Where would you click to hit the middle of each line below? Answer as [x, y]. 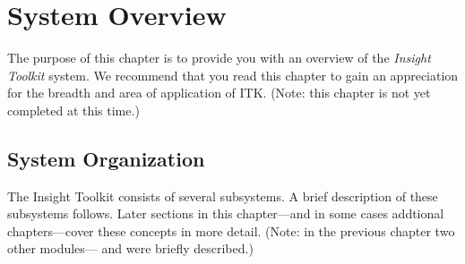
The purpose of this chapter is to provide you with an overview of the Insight [219, 58]
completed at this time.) [73, 110]
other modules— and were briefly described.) [130, 248]
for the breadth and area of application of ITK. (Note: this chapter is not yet [219, 93]
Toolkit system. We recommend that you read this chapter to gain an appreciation [233, 75]
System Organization [106, 158]
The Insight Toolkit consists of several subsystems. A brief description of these [223, 196]
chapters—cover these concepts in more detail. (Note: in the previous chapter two [231, 230]
